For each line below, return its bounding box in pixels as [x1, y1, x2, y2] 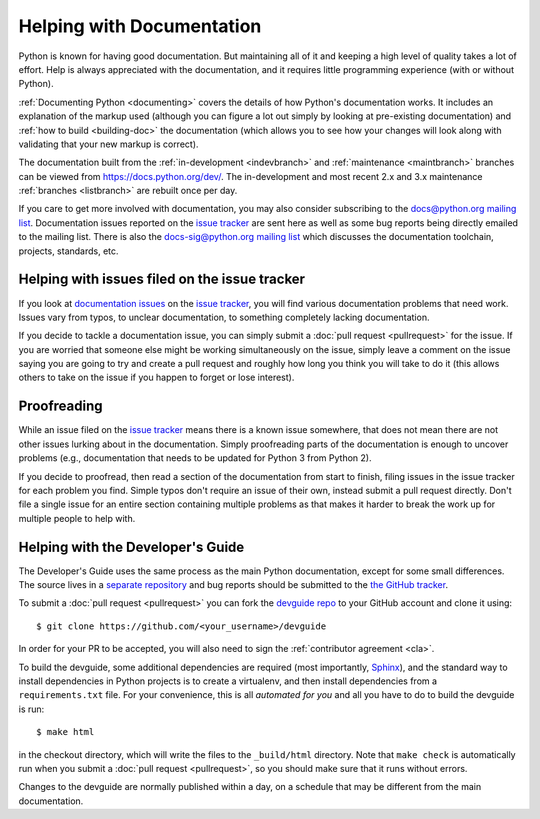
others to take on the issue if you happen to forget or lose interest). [18, 371, 295, 384]
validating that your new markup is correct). [18, 138, 199, 150]
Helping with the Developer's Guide [18, 538, 245, 555]
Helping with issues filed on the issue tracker [18, 271, 305, 288]
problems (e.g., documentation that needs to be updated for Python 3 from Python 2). [18, 452, 372, 464]
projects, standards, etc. [18, 245, 119, 257]
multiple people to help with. [18, 512, 136, 524]
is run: [18, 703, 45, 715]
